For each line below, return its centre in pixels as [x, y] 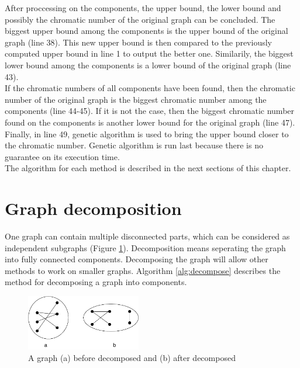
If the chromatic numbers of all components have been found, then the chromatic [150, 88]
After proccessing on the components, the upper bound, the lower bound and [143, 8]
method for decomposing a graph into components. [96, 282]
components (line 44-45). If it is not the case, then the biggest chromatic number [150, 111]
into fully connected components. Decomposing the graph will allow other [137, 259]
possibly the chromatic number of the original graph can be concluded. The [140, 19]
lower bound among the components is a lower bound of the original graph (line [148, 65]
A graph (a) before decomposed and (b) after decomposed [132, 357]
